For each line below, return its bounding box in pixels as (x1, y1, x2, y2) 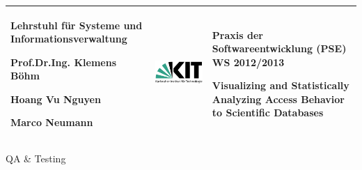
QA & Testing (6, 150, 66, 165)
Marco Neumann (10, 115, 93, 130)
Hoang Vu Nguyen (10, 91, 101, 106)
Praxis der (212, 27, 263, 42)
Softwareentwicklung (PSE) (212, 41, 347, 56)
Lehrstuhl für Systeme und (10, 17, 143, 32)
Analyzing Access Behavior (212, 91, 345, 106)
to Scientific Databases (212, 105, 324, 120)
